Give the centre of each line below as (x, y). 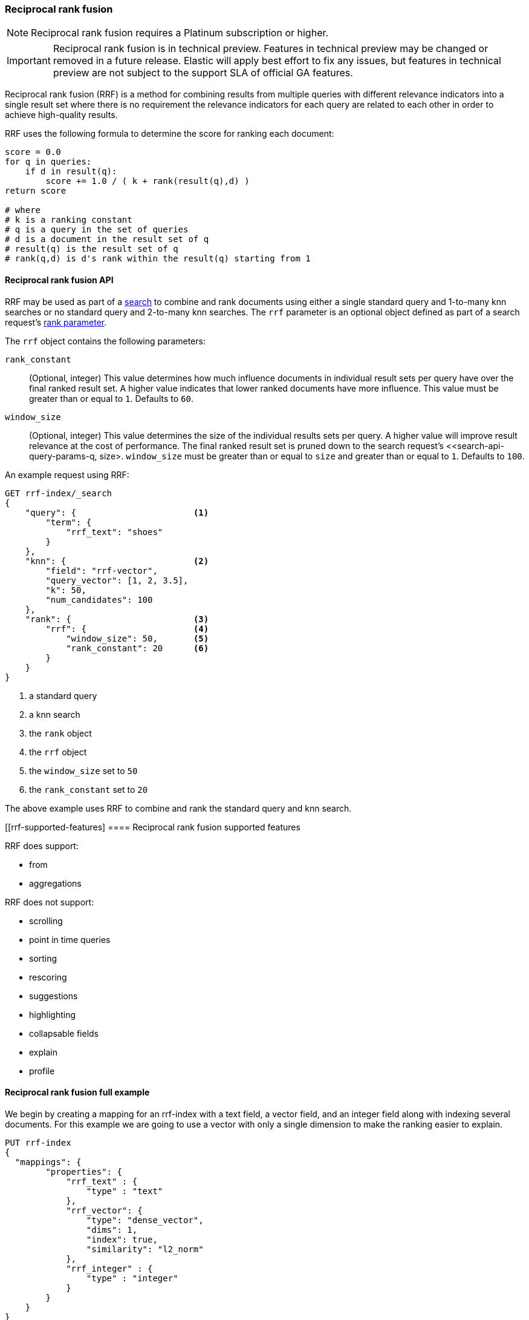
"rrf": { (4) (127, 629)
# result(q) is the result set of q (92, 249)
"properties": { (84, 1171)
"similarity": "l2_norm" (145, 1249)
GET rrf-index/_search (59, 493)
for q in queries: (48, 162)
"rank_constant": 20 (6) (138, 648)
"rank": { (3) (117, 619)
